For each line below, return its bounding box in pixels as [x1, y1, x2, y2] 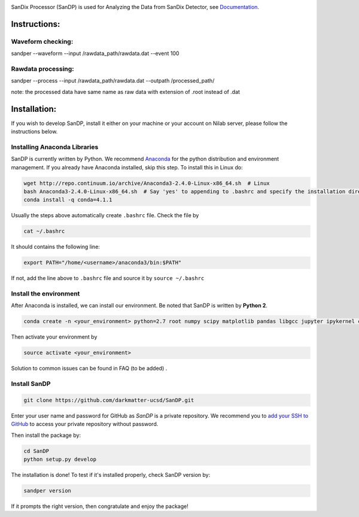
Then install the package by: [11, 431, 81, 439]
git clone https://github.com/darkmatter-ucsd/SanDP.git [23, 397, 194, 403]
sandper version [23, 487, 72, 494]
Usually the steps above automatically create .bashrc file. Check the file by [11, 212, 199, 219]
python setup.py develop [23, 455, 97, 463]
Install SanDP [11, 380, 51, 388]
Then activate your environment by [11, 333, 98, 340]
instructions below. [11, 127, 58, 135]
